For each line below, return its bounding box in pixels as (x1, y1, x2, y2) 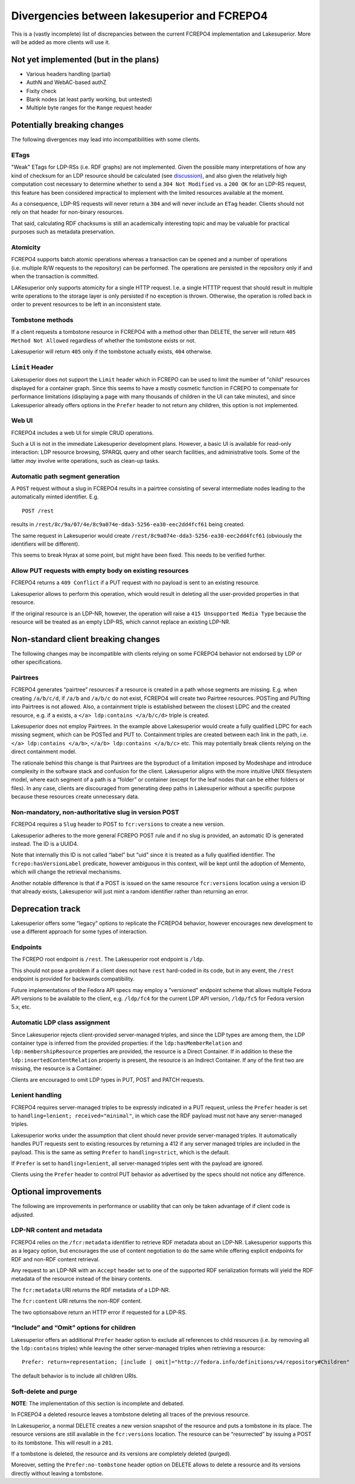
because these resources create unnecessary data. (11, 793, 139, 800)
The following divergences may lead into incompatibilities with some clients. (11, 136, 200, 143)
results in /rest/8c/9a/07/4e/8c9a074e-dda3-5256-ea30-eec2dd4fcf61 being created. (11, 521, 245, 528)
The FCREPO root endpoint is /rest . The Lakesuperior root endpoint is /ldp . (11, 956, 205, 963)
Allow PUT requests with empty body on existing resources (11, 566, 189, 575)
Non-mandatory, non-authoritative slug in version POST (11, 808, 179, 816)
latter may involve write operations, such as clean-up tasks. (11, 457, 160, 464)
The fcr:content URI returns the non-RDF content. (11, 1298, 142, 1305)
